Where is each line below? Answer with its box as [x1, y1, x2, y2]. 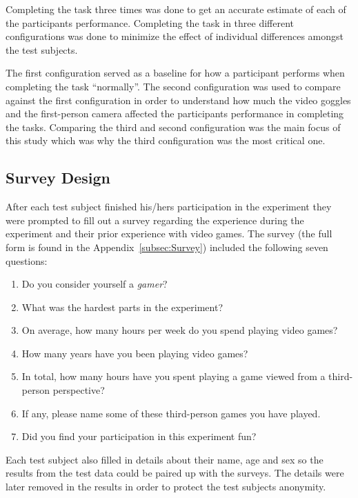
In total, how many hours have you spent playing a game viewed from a [21, 369, 326, 384]
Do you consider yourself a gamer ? [21, 277, 168, 291]
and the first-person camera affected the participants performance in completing [6, 106, 344, 121]
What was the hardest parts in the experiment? [21, 299, 223, 314]
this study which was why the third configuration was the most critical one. [6, 133, 326, 148]
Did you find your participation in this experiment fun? [21, 429, 257, 444]
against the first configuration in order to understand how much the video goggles [6, 92, 351, 107]
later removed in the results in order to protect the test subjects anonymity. [6, 479, 326, 494]
